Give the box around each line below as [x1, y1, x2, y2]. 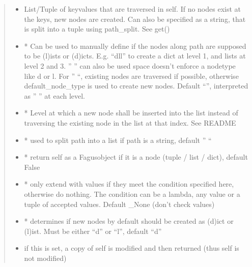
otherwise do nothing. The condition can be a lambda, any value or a [24, 188, 240, 199]
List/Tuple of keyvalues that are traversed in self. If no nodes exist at [24, 4, 241, 14]
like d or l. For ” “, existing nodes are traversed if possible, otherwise [24, 70, 239, 81]
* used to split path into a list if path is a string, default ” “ [24, 134, 212, 145]
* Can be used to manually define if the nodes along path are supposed [24, 40, 246, 51]
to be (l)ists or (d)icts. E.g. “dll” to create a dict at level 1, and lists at [24, 50, 246, 61]
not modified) [24, 252, 67, 263]
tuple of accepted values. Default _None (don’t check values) [24, 198, 215, 209]
